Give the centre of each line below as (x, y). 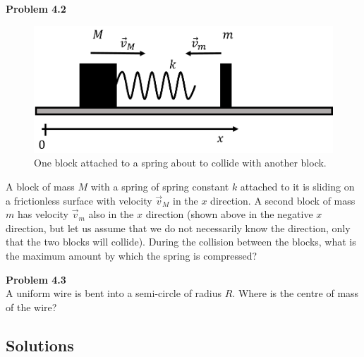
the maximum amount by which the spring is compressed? (132, 255)
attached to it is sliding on (297, 186)
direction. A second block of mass (283, 200)
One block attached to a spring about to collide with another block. (180, 163)
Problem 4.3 (36, 279)
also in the (111, 214)
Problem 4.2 (36, 8)
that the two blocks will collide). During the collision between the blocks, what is (181, 242)
